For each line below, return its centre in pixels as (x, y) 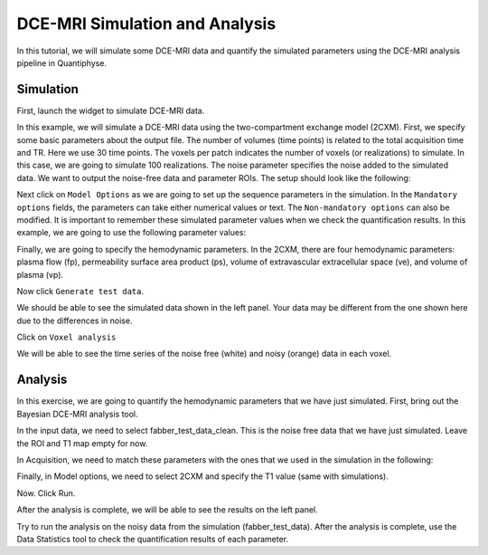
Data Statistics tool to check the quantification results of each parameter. (153, 539)
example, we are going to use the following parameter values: (131, 233)
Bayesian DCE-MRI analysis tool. (78, 414)
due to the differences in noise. (75, 321)
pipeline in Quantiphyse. (62, 62)
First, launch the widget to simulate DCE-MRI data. (111, 110)
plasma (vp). (40, 274)
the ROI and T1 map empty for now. (82, 443)
